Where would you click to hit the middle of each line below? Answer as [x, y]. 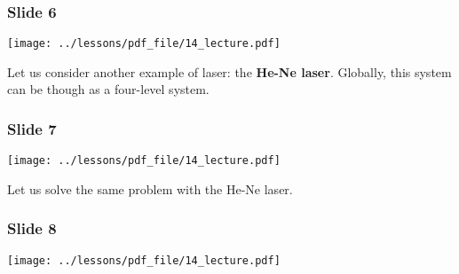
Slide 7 [32, 128]
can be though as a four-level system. [108, 89]
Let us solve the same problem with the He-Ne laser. [150, 188]
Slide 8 [32, 228]
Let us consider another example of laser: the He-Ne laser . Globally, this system [229, 71]
